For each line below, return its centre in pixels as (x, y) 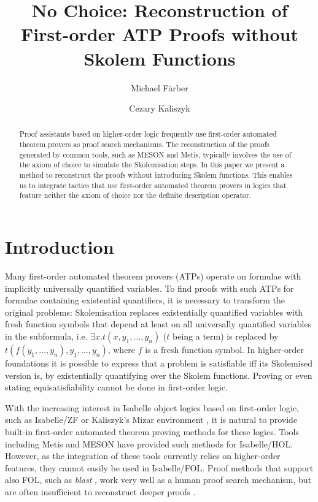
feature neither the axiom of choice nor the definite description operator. (135, 195)
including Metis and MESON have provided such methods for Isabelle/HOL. (149, 443)
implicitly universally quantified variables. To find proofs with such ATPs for (149, 288)
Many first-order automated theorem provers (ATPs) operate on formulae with (153, 276)
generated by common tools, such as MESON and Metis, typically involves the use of (155, 154)
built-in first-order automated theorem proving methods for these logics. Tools (152, 431)
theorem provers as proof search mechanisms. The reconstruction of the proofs (144, 144)
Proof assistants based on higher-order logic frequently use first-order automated (148, 134)
